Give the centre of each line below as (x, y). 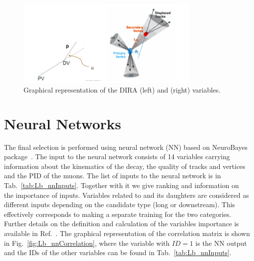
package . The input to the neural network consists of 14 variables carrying (117, 156)
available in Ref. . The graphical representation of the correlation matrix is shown (127, 233)
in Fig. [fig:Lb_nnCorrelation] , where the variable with (87, 243)
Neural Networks (63, 123)
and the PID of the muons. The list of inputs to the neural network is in (113, 176)
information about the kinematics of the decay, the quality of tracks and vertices (125, 166)
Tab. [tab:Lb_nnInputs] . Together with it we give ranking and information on (121, 185)
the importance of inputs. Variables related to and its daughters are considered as (127, 195)
